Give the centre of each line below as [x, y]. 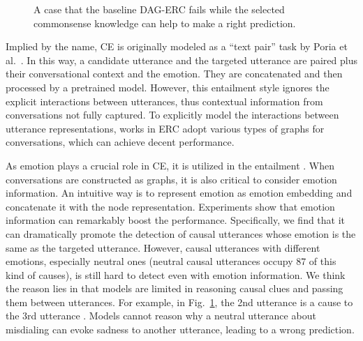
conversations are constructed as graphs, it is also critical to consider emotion [171, 179]
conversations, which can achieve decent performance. [120, 142]
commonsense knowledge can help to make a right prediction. [165, 23]
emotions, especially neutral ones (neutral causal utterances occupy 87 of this [171, 261]
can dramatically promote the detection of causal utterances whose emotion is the [181, 233]
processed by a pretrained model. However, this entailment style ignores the [168, 87]
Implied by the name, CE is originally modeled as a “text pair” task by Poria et [177, 46]
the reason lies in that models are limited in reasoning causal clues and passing [175, 288]
